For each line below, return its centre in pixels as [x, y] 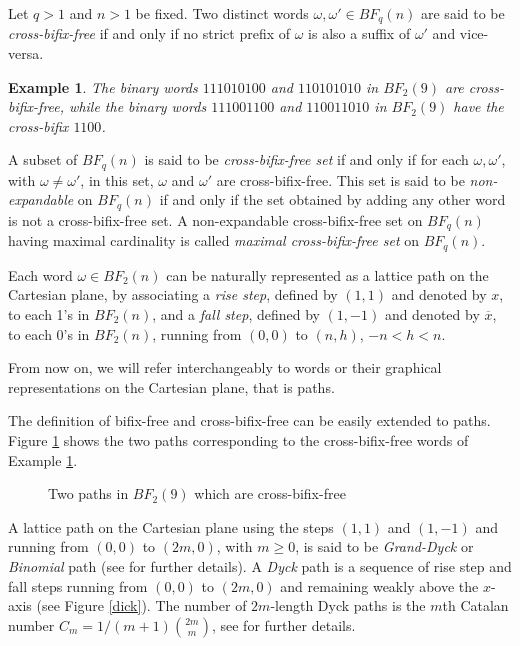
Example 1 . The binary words [103, 86]
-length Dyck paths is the [348, 605]
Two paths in [88, 493]
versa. [26, 53]
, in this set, [117, 179]
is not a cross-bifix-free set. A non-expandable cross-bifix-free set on [215, 219]
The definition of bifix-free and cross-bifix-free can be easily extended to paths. [249, 420]
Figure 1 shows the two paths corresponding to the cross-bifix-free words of [238, 439]
